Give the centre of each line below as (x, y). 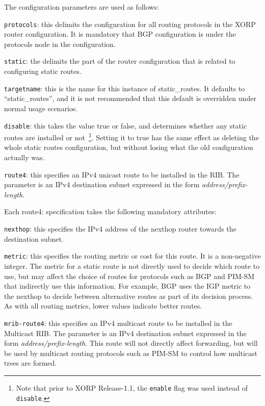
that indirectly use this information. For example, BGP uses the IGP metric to (127, 286)
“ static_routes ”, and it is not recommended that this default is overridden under (130, 98)
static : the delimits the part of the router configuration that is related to (120, 61)
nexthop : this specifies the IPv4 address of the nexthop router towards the (120, 229)
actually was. (24, 157)
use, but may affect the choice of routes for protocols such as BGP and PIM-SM (129, 276)
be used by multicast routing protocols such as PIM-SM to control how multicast (131, 353)
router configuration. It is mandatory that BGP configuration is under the (120, 34)
